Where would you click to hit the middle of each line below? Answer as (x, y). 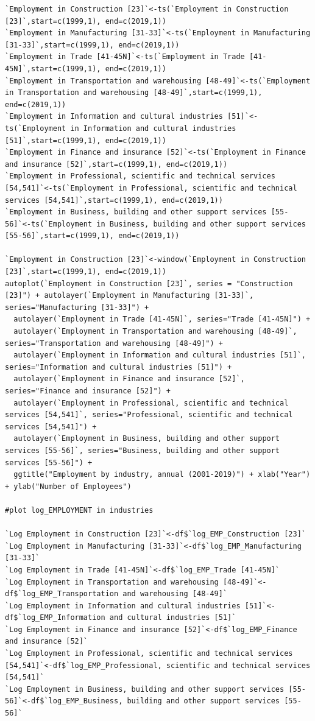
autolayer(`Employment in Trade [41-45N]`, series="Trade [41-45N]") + (162, 319)
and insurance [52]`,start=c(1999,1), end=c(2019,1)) (116, 164)
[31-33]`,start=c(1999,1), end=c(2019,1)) (92, 45)
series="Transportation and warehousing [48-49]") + (114, 343)
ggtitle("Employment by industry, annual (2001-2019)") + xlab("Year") (162, 475)
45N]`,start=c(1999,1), (53, 69)
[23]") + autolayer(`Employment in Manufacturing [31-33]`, (129, 296)
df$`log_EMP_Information (55, 618)
